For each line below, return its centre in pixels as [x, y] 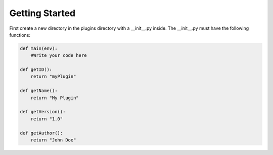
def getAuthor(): [41, 133]
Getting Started [42, 13]
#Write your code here [59, 56]
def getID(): [36, 70]
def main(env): [39, 48]
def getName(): [39, 91]
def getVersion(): [43, 112]
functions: [20, 35]
